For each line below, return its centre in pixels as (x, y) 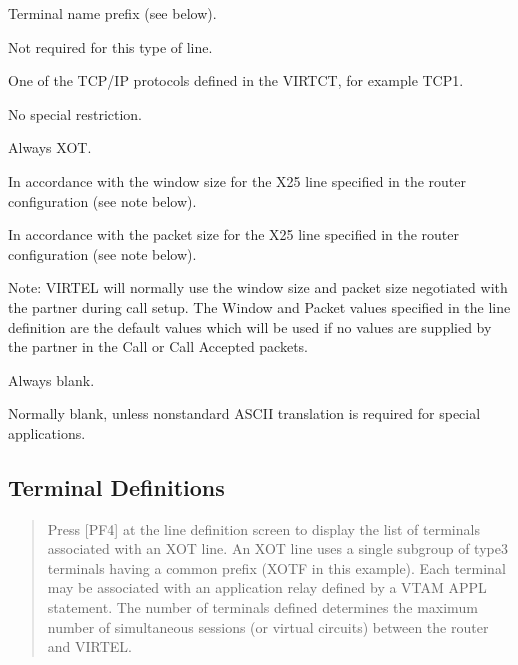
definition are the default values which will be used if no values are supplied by (250, 326)
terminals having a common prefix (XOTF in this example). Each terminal (276, 567)
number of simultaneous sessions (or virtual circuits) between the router (268, 626)
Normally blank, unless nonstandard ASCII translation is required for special (244, 413)
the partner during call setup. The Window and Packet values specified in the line (259, 306)
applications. (47, 432)
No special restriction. (75, 113)
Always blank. (51, 379)
